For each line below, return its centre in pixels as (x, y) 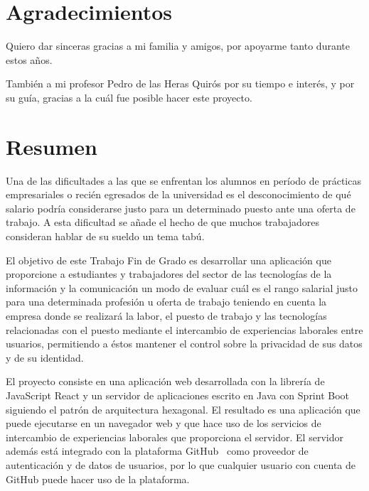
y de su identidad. (45, 357)
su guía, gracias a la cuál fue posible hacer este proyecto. (129, 97)
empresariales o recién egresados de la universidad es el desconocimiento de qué (178, 194)
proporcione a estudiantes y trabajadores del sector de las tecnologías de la (169, 274)
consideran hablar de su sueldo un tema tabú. (105, 236)
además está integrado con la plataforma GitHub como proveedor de (157, 451)
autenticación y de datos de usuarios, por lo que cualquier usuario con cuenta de (181, 464)
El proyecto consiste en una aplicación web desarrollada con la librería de (165, 381)
